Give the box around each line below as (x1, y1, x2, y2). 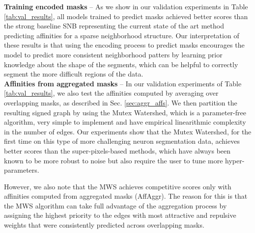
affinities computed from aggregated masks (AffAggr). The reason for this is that (4, 191, 248, 201)
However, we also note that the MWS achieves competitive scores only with (4, 181, 231, 191)
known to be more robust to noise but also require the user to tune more (4, 155, 223, 165)
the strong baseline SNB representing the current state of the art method (4, 21, 224, 31)
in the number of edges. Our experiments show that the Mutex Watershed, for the (4, 126, 252, 136)
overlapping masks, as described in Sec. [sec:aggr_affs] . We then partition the (4, 97, 237, 107)
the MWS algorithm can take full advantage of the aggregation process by (4, 200, 227, 210)
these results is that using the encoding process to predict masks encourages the (4, 40, 245, 50)
